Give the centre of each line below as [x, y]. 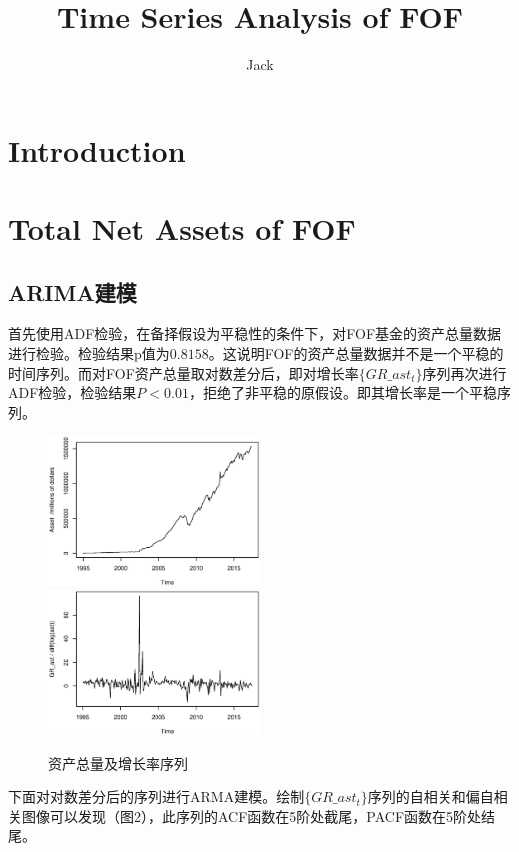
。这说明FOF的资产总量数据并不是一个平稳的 [356, 353]
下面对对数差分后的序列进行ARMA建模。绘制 [156, 796]
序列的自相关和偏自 [430, 796]
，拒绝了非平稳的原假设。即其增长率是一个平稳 [342, 392]
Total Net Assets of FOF [182, 228]
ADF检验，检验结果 [72, 392]
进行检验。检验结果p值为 [89, 353]
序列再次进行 [464, 372]
